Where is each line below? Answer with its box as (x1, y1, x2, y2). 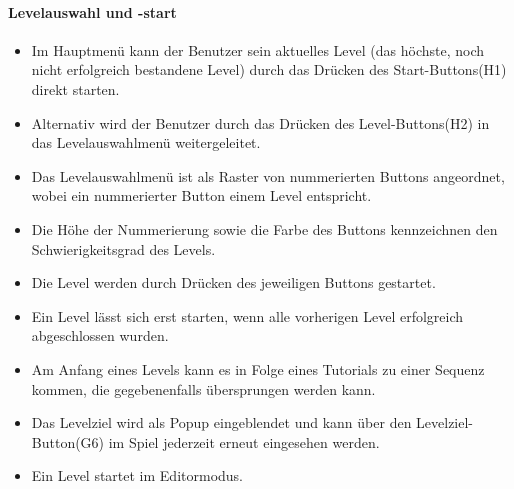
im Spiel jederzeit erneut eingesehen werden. (108, 431, 380, 452)
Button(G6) (31, 431, 105, 452)
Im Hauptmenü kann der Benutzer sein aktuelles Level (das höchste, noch (31, 39, 485, 60)
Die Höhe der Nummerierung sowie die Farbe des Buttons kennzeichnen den (31, 218, 498, 239)
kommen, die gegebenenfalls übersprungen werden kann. (31, 378, 376, 399)
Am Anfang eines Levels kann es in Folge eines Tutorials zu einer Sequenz (31, 358, 485, 379)
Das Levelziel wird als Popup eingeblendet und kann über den (31, 412, 412, 433)
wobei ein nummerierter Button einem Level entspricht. (31, 185, 372, 206)
